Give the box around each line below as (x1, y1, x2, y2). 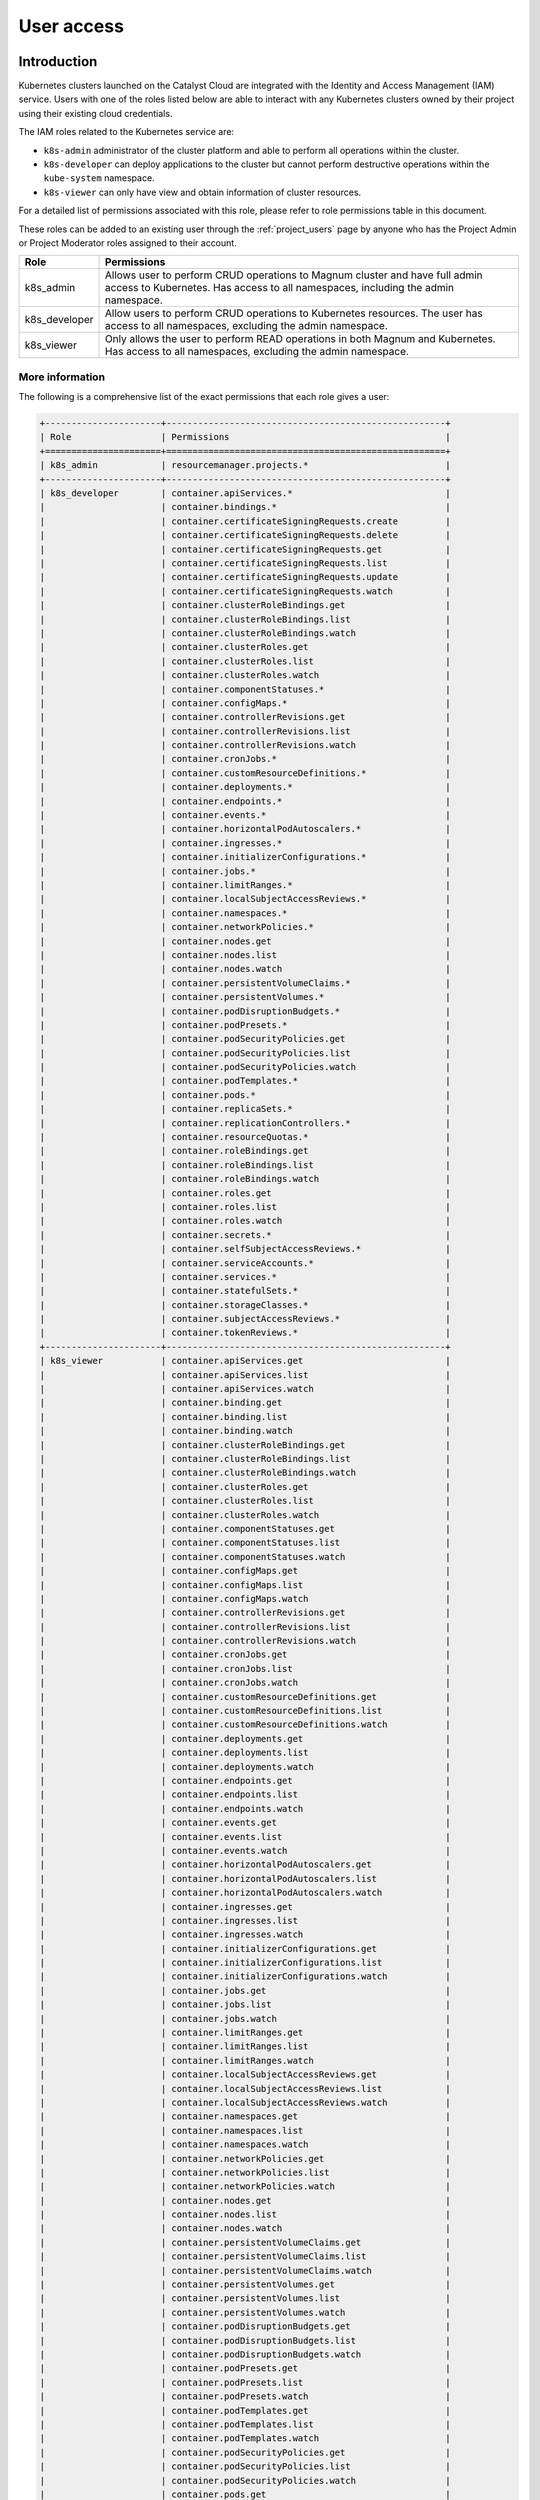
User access (18, 15, 125, 37)
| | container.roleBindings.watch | (39, 1173, 452, 1185)
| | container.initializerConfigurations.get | (39, 1943, 452, 1954)
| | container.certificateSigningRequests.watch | (39, 585, 452, 597)
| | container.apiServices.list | (39, 1369, 452, 1380)
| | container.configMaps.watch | (39, 1593, 452, 1604)
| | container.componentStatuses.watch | (39, 1551, 452, 1562)
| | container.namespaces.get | (39, 2111, 452, 2122)
